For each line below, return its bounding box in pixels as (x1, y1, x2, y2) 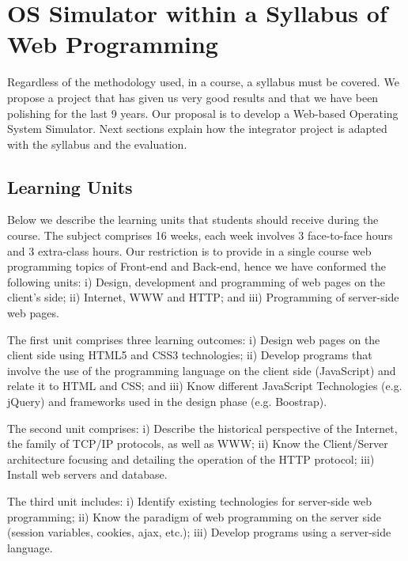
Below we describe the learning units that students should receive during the (7, 211, 379, 228)
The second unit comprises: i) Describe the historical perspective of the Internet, (7, 419, 398, 436)
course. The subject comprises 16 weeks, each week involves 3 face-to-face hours (7, 227, 393, 244)
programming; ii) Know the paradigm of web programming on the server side (7, 508, 381, 525)
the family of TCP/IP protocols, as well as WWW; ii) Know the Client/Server (7, 435, 388, 452)
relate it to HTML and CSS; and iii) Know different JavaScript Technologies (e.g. (7, 377, 402, 394)
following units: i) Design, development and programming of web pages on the (7, 273, 386, 290)
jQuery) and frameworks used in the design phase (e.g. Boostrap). (7, 393, 327, 410)
